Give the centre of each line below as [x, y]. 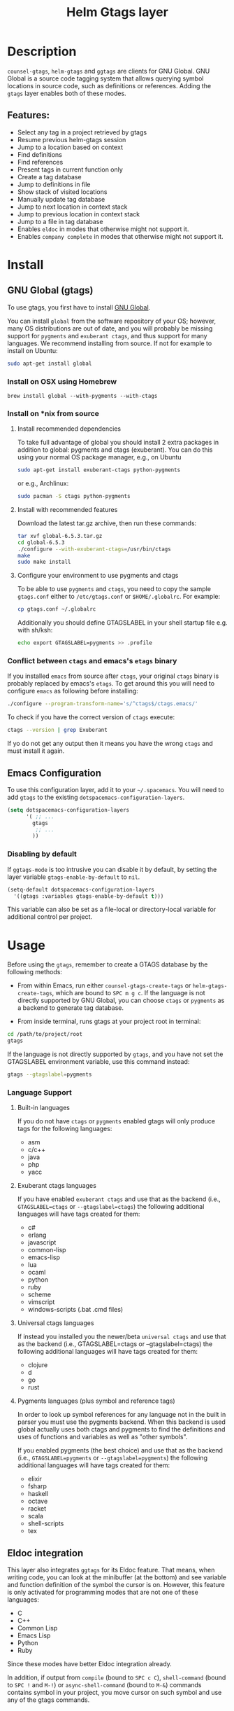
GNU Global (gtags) [50, 290]
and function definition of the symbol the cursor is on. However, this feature [116, 1585]
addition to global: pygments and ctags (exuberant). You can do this [115, 450]
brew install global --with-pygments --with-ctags [82, 396]
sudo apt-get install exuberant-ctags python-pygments [99, 470]
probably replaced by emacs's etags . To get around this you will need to [111, 684]
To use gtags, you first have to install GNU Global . [79, 307]
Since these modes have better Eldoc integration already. [90, 1664]
